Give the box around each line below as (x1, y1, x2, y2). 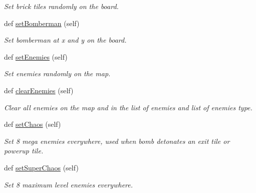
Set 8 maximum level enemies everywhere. (4, 179, 133, 189)
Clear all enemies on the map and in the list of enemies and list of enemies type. (4, 102, 252, 112)
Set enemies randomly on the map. (4, 68, 111, 79)
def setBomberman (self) (4, 18, 80, 28)
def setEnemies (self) (4, 51, 68, 62)
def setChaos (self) (4, 119, 61, 129)
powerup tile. (4, 145, 44, 156)
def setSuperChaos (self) (4, 162, 79, 172)
